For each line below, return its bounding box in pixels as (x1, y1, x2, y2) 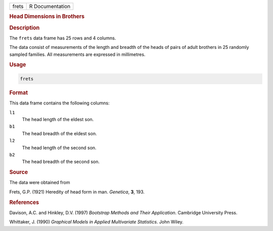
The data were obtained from (9, 180, 70, 186)
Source (9, 169, 28, 176)
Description (9, 24, 40, 31)
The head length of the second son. (22, 144, 97, 151)
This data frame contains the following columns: (9, 100, 110, 106)
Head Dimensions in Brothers (9, 13, 85, 20)
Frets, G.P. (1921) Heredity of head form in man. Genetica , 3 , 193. (9, 189, 145, 195)
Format (9, 89, 28, 96)
